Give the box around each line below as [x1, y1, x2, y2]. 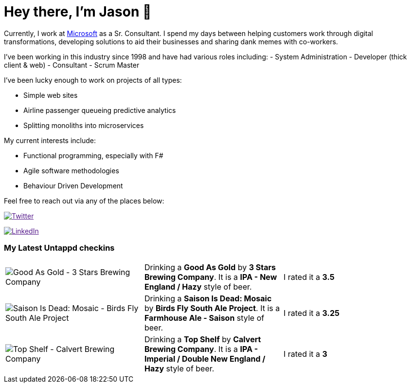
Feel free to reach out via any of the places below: [4, 196, 164, 205]
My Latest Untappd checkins [4, 243, 115, 253]
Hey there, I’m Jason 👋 [4, 3, 152, 20]
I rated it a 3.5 [283, 272, 335, 282]
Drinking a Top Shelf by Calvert [144, 334, 261, 344]
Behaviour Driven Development [23, 181, 123, 190]
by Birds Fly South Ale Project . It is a [144, 303, 280, 313]
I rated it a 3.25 [283, 308, 340, 318]
